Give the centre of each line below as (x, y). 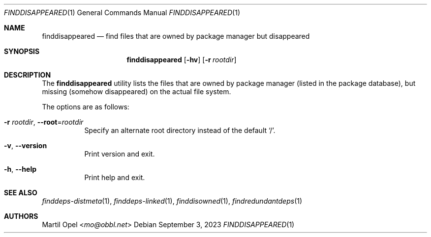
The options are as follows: (86, 107)
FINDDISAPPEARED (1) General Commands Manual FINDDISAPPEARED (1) (122, 13)
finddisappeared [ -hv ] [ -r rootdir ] (182, 60)
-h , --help (20, 169)
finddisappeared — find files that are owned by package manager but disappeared (176, 36)
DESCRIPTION (28, 75)
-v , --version (26, 145)
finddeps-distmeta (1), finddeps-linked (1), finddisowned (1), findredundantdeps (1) (172, 201)
